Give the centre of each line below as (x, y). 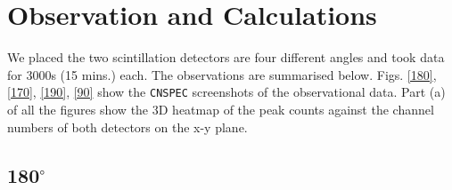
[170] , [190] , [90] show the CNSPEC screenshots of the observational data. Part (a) (226, 92)
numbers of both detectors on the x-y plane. (127, 127)
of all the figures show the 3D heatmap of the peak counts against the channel (221, 109)
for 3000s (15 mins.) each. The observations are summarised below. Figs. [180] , (222, 74)
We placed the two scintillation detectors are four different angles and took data (226, 57)
